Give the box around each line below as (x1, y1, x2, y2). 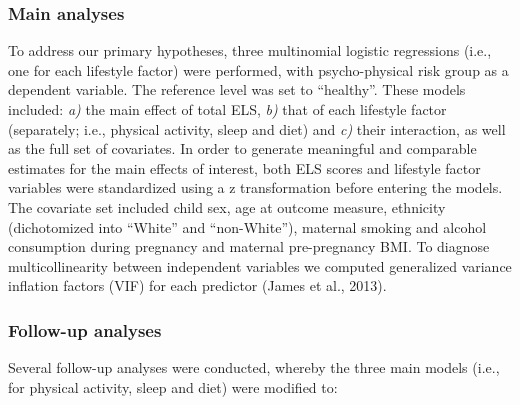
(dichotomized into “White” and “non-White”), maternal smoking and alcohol (8, 216, 487, 237)
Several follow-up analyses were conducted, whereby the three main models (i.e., (8, 357, 500, 378)
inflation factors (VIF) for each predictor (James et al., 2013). (8, 275, 387, 296)
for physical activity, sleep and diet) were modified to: (8, 376, 338, 397)
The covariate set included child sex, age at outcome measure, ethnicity (8, 196, 446, 217)
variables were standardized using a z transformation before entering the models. (8, 177, 503, 198)
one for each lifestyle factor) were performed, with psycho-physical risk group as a (8, 59, 509, 80)
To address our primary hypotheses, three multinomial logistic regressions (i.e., (8, 40, 492, 61)
